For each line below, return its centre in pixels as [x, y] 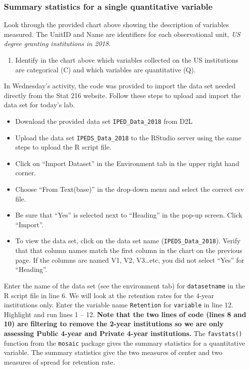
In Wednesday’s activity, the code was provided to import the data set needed [120, 86]
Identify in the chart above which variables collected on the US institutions [127, 60]
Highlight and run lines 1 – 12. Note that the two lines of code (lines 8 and [125, 314]
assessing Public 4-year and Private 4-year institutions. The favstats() [123, 333]
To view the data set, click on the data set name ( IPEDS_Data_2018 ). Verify [128, 241]
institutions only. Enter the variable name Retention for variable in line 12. [119, 305]
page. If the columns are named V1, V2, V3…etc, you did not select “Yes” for [130, 260]
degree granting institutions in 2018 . [57, 43]
